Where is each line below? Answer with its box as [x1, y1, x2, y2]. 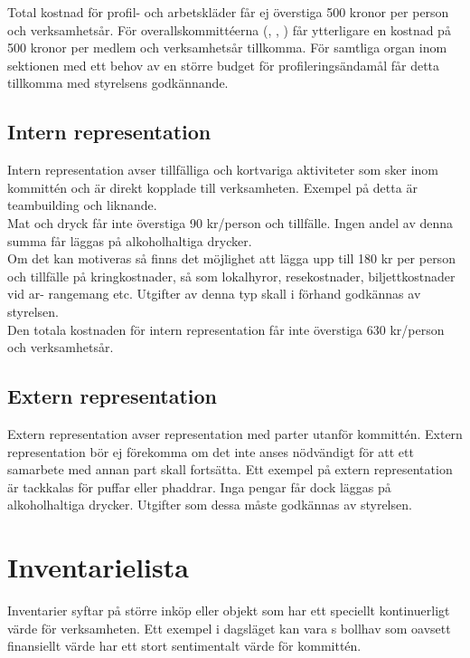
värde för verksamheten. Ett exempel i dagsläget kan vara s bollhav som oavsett [7, 618, 451, 637]
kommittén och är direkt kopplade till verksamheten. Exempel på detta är [7, 177, 418, 196]
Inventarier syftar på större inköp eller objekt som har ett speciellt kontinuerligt [7, 601, 450, 619]
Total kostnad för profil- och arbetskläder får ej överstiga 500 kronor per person [7, 3, 449, 21]
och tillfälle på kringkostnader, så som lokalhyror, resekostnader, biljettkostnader [7, 266, 456, 285]
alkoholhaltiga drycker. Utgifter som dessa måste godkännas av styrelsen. [7, 495, 412, 514]
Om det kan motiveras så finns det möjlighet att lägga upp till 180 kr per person [7, 249, 456, 268]
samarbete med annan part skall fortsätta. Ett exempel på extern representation [7, 460, 453, 479]
